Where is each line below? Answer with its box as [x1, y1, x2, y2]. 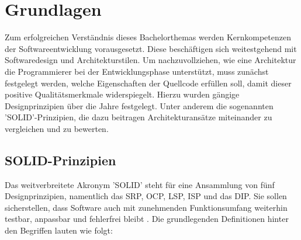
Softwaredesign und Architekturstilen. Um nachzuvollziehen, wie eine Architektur [5, 54, 296, 66]
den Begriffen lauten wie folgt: [5, 224, 113, 236]
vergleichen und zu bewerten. [5, 122, 109, 134]
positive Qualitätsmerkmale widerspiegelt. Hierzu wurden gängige [5, 88, 240, 100]
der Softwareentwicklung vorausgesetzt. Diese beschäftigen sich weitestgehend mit [5, 42, 297, 54]
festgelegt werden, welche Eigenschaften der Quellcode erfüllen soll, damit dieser [5, 76, 292, 89]
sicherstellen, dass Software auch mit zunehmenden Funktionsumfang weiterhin [5, 201, 288, 213]
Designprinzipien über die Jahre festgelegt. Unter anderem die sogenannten [5, 99, 274, 112]
